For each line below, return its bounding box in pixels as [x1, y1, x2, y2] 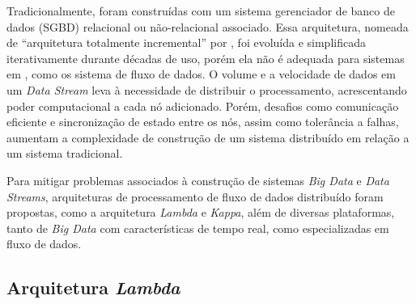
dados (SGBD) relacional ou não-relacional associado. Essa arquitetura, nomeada [6, 18, 409, 35]
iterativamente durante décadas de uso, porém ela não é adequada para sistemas [6, 49, 405, 66]
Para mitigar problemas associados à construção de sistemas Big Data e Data [6, 171, 389, 188]
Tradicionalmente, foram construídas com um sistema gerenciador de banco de [6, 2, 395, 19]
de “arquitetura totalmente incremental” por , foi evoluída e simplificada [6, 34, 366, 51]
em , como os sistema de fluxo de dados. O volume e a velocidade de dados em [6, 65, 396, 82]
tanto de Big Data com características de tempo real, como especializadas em [6, 219, 389, 236]
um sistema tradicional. [6, 145, 123, 162]
